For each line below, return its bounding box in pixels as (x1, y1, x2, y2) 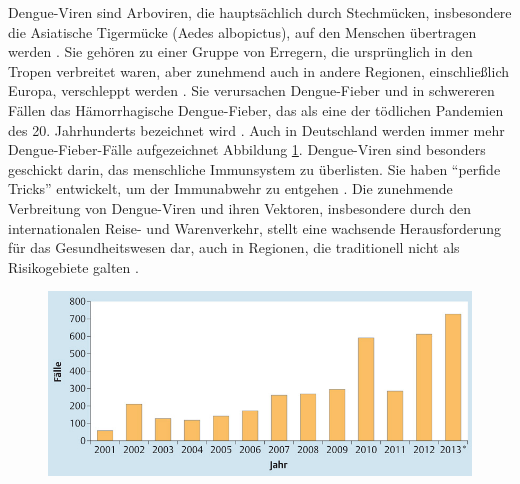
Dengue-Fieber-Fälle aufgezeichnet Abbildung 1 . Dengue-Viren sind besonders (8, 139, 486, 160)
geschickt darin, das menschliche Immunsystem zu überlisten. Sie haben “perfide (8, 158, 501, 179)
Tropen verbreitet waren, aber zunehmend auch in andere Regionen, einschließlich (8, 60, 510, 81)
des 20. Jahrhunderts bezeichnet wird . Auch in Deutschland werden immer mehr (8, 119, 505, 140)
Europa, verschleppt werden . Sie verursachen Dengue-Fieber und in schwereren (8, 80, 495, 101)
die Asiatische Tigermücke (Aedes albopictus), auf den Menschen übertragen (8, 21, 477, 42)
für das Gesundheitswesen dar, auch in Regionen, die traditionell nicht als (8, 237, 460, 258)
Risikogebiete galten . (8, 256, 139, 277)
